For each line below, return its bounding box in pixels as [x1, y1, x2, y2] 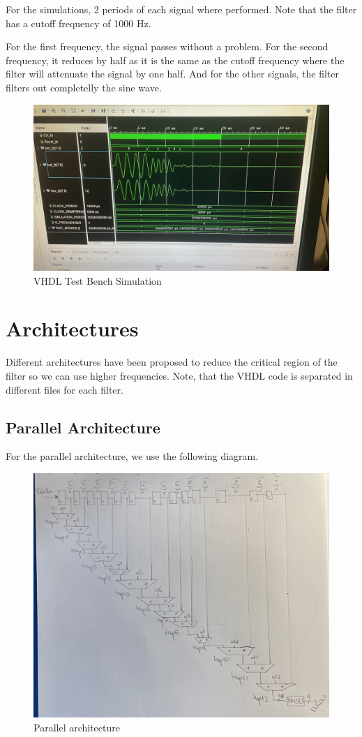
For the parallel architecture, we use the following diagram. [6, 449, 259, 463]
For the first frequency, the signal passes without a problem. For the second [6, 39, 329, 54]
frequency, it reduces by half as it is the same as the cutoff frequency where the [6, 52, 345, 67]
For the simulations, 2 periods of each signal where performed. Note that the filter [6, 2, 357, 16]
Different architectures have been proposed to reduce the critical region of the [6, 355, 338, 369]
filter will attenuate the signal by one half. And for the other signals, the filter [6, 66, 339, 81]
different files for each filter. [6, 382, 123, 396]
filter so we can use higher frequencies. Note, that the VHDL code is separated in [6, 368, 353, 382]
